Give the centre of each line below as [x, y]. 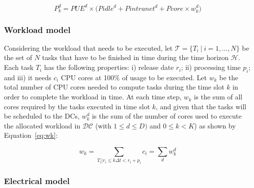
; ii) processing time [211, 67]
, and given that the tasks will [201, 106]
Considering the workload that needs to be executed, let [88, 47]
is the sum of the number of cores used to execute [167, 116]
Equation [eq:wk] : [31, 135]
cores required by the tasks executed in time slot [77, 106]
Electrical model [37, 181]
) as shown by [215, 125]
